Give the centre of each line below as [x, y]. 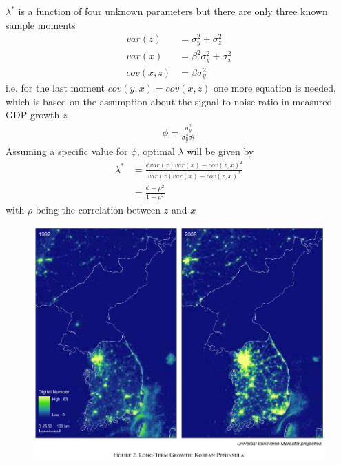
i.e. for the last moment [55, 88]
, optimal [156, 151]
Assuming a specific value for [67, 151]
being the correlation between [98, 209]
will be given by [220, 151]
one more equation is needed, [275, 88]
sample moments [41, 24]
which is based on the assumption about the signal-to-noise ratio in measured [169, 101]
